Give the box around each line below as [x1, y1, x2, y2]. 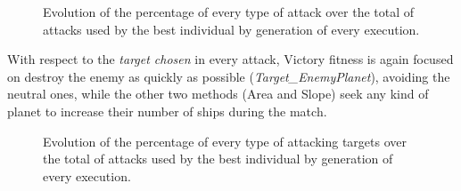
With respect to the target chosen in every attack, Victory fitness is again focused [7, 50, 454, 68]
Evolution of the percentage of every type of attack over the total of [43, 3, 415, 20]
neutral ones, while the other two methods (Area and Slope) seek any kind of [7, 84, 429, 103]
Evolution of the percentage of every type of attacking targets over [43, 131, 407, 150]
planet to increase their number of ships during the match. [7, 101, 327, 120]
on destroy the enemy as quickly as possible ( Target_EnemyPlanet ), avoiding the [7, 67, 450, 85]
